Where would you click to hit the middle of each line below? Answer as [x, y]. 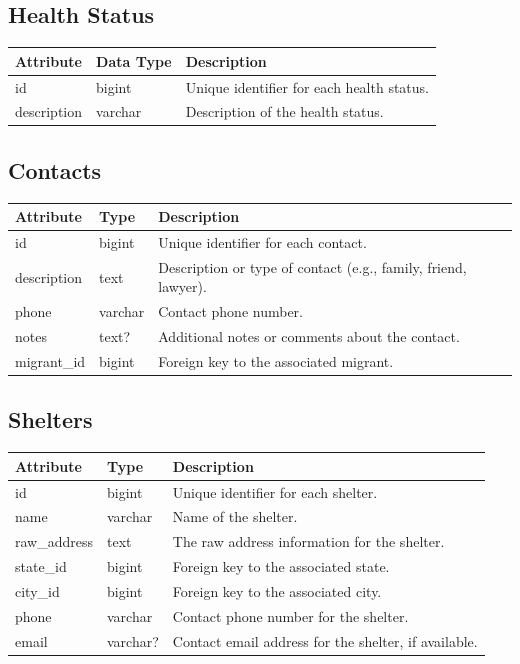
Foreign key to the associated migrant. [276, 361]
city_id [37, 591]
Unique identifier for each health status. [307, 86]
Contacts [55, 169]
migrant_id [50, 361]
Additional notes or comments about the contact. [309, 336]
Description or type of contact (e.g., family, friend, [312, 266]
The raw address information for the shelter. [308, 541]
